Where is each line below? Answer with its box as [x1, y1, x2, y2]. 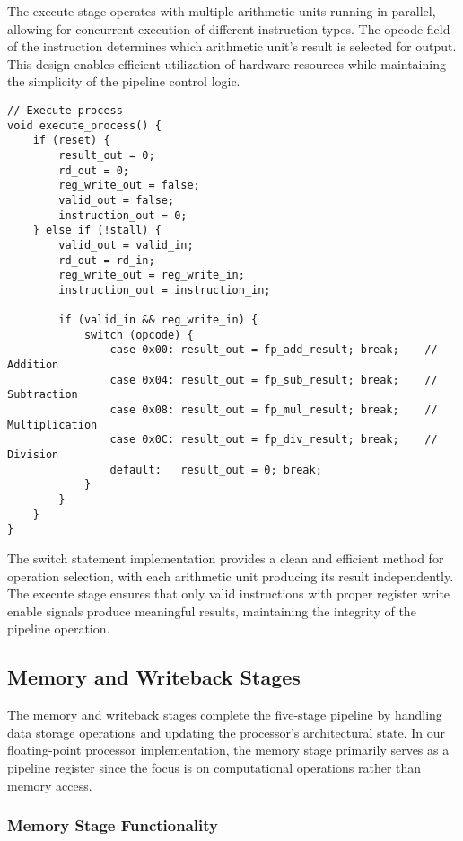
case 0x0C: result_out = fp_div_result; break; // [109, 433, 438, 447]
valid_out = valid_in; [58, 238, 194, 252]
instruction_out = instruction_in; [58, 283, 271, 297]
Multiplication [7, 418, 98, 431]
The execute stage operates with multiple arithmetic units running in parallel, [7, 2, 436, 20]
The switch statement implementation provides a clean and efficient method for [7, 549, 444, 567]
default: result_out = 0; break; [109, 463, 322, 476]
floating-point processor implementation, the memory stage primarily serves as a [7, 740, 450, 759]
